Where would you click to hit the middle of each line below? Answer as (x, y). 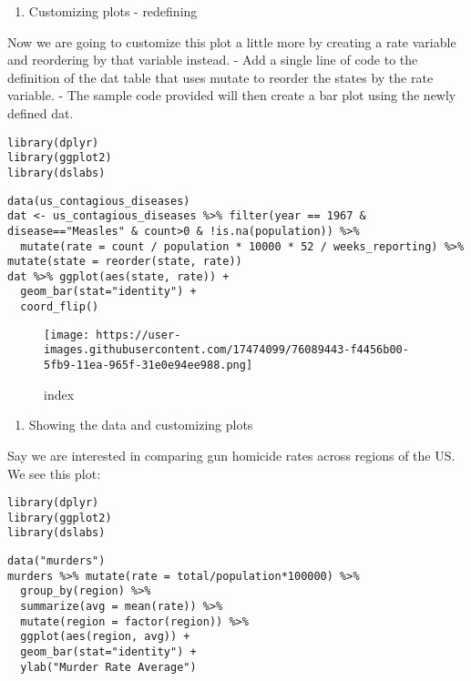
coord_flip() (60, 307)
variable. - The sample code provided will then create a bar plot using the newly (232, 95)
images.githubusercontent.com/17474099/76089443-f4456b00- (226, 350)
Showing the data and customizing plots (141, 425)
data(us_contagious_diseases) (99, 201)
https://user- (138, 335)
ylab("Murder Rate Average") (108, 667)
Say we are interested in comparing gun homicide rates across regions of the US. (231, 455)
